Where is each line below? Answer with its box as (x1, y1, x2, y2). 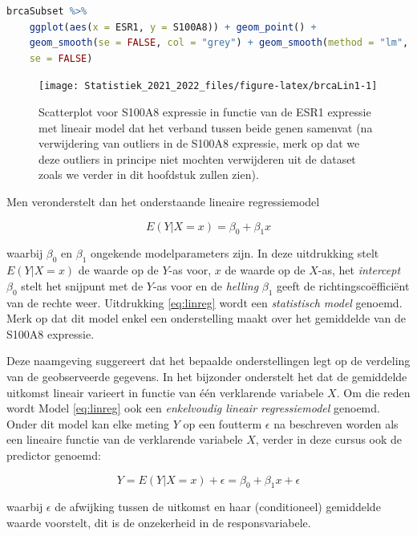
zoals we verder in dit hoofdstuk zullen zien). (38, 166, 259, 183)
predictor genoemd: (6, 446, 101, 463)
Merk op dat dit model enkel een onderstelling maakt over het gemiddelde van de (6, 310, 406, 327)
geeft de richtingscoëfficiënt (277, 277, 410, 294)
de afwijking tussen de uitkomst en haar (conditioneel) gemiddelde (55, 498, 381, 515)
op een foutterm (183, 415, 262, 432)
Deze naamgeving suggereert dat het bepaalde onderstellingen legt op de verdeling (6, 352, 411, 369)
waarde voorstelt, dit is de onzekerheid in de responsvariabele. (6, 514, 311, 530)
